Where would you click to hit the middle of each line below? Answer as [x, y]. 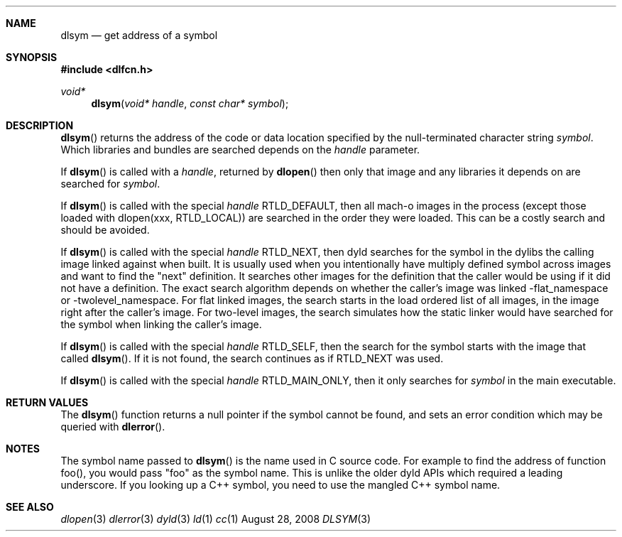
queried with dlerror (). [113, 427]
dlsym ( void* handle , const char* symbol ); [190, 103]
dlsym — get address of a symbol [139, 35]
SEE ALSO [30, 507]
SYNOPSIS [32, 57]
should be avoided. [105, 230]
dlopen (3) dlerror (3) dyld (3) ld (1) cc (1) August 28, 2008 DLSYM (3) [216, 519]
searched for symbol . [110, 184]
